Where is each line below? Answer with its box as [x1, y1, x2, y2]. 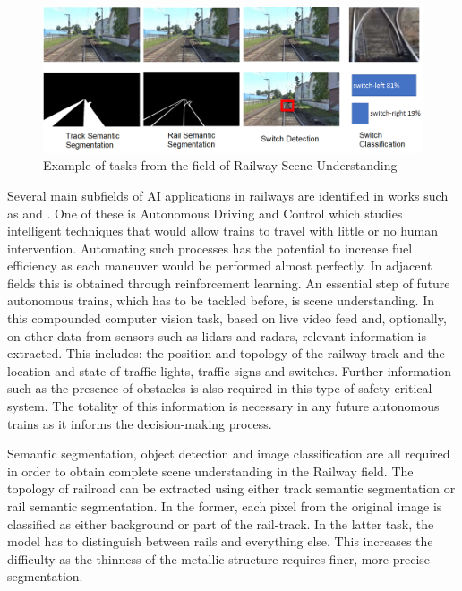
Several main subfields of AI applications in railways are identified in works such [7, 185, 449, 204]
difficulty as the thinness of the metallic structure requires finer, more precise [7, 549, 431, 568]
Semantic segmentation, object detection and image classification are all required [7, 444, 450, 463]
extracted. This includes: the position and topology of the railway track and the [7, 344, 445, 363]
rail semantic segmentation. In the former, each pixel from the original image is [7, 497, 442, 515]
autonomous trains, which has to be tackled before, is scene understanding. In [7, 291, 434, 310]
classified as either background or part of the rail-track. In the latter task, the [7, 514, 434, 533]
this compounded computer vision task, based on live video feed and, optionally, [7, 309, 447, 328]
